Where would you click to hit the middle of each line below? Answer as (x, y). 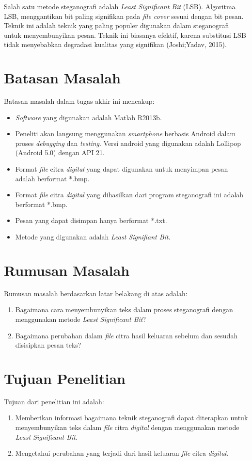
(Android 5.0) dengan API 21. (60, 152)
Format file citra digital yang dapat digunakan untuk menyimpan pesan (122, 169)
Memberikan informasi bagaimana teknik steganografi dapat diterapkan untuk (132, 418)
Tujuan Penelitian (65, 378)
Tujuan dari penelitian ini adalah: (54, 401)
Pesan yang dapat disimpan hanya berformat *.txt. (91, 220)
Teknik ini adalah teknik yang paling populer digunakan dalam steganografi (117, 25)
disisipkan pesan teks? (48, 345)
